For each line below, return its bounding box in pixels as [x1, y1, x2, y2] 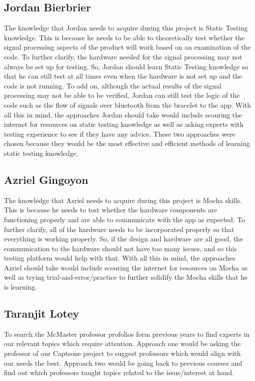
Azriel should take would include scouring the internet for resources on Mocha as [4, 262, 248, 272]
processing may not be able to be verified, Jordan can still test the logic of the [4, 90, 240, 100]
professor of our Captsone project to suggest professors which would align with [4, 348, 241, 358]
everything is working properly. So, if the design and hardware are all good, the [4, 234, 243, 244]
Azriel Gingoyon [4, 172, 88, 187]
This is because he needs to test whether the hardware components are [4, 205, 217, 215]
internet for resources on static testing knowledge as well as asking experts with [4, 119, 244, 129]
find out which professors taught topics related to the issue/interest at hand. [4, 367, 234, 378]
